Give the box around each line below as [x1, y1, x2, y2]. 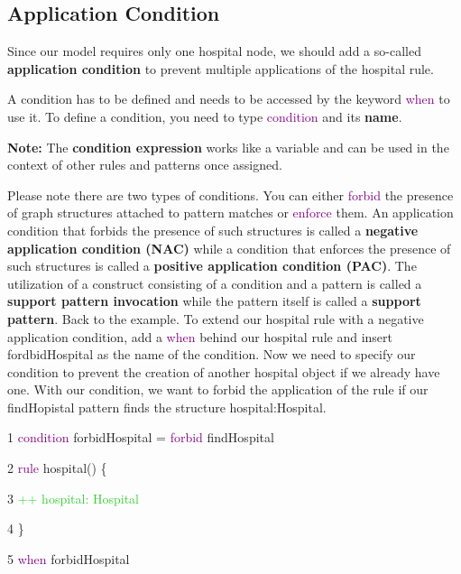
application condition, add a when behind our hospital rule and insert [7, 327, 392, 346]
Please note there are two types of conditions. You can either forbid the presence [7, 185, 454, 204]
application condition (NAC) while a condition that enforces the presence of [7, 238, 451, 257]
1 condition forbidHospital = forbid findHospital [7, 428, 274, 447]
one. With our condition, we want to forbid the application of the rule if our [7, 380, 429, 399]
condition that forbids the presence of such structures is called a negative [7, 220, 419, 239]
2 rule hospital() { [7, 458, 107, 477]
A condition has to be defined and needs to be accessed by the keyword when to [7, 89, 450, 108]
